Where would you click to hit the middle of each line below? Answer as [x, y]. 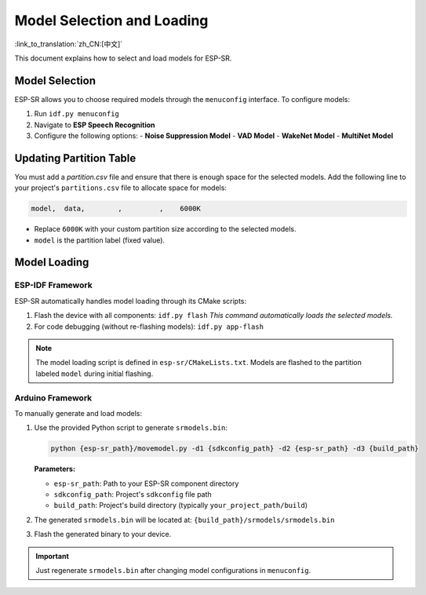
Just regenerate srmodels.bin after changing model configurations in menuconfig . [173, 571]
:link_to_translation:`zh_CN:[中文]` [69, 44]
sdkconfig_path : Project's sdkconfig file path [133, 495]
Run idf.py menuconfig [76, 114]
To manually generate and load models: [78, 413]
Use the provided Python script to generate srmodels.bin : [131, 428]
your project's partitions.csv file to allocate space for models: [121, 188]
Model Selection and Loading [111, 20]
